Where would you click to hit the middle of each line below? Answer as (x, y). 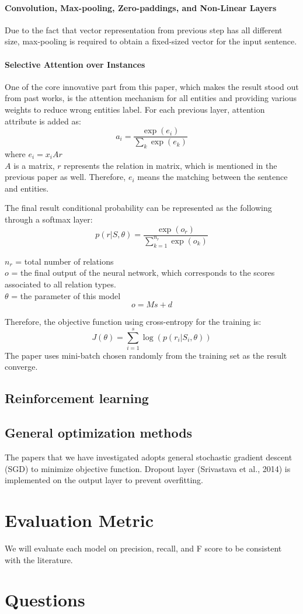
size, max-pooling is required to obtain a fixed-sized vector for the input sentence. (151, 41)
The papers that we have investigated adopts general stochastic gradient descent (149, 457)
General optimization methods (99, 433)
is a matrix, (34, 165)
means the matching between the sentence (213, 177)
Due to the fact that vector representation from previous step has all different (144, 30)
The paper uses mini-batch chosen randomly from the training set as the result (146, 355)
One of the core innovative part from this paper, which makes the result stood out (152, 86)
